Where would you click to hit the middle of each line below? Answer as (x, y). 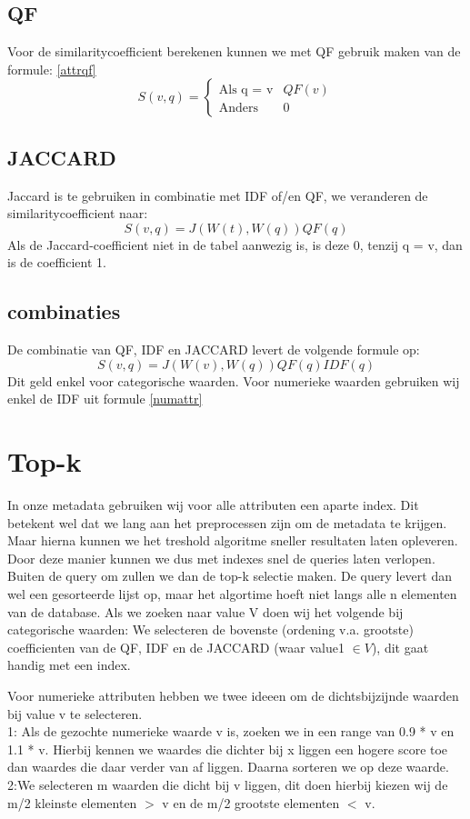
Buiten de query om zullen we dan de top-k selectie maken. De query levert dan (230, 576)
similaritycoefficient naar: (78, 213)
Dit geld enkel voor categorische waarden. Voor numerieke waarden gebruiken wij (234, 380)
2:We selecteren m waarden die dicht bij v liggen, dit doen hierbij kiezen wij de (228, 784)
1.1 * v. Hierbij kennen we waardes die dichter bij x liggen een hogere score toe (228, 749)
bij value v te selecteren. (75, 713)
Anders (239, 109)
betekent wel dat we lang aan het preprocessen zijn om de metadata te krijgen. (227, 522)
